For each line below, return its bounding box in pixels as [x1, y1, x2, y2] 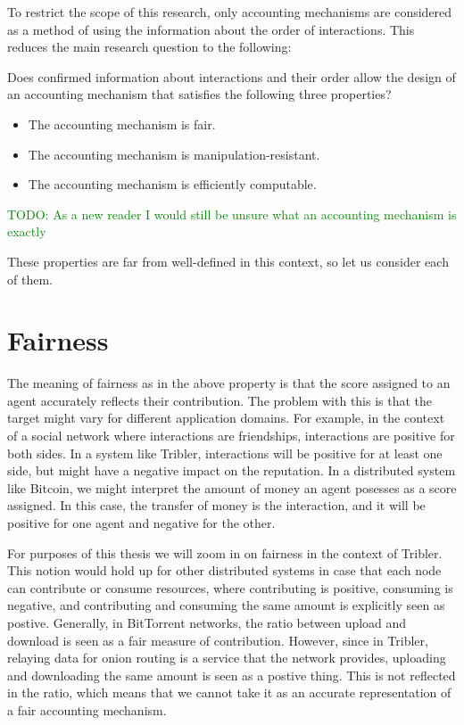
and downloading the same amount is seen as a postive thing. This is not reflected [7, 665, 456, 684]
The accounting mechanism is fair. [28, 114, 216, 133]
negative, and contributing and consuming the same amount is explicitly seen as [7, 596, 445, 614]
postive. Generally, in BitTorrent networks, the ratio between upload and [7, 613, 407, 631]
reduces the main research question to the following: [7, 37, 292, 56]
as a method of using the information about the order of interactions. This [7, 20, 415, 38]
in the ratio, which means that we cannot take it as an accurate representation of [7, 683, 452, 702]
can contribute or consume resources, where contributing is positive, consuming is [7, 578, 453, 597]
